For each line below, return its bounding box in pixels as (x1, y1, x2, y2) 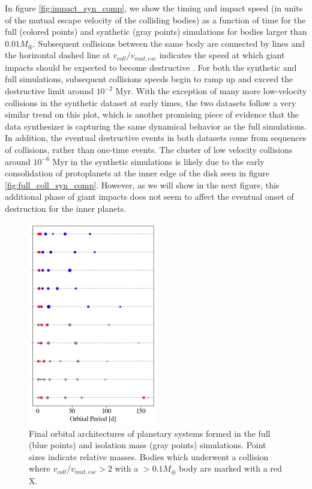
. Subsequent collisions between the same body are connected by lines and (32, 37, 305, 49)
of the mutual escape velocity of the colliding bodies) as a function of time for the (5, 13, 306, 26)
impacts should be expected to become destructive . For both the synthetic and (5, 61, 297, 73)
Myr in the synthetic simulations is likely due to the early (52, 155, 265, 167)
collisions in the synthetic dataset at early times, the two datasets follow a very (5, 96, 296, 109)
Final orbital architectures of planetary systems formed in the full (29, 427, 271, 439)
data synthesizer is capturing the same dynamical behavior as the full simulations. (5, 119, 307, 132)
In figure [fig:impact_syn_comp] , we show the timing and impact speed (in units (5, 2, 303, 14)
